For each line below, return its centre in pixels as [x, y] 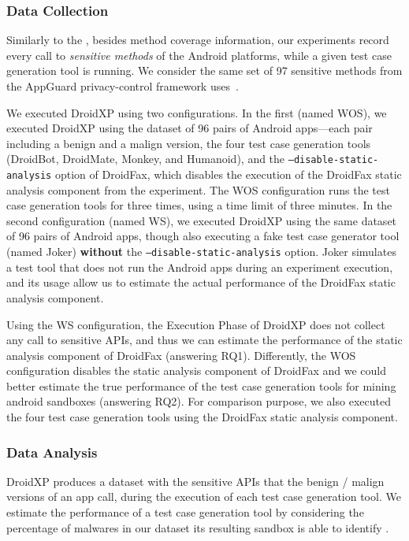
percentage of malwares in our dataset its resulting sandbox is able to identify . [198, 527]
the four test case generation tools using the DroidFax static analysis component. [202, 417]
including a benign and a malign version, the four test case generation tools [189, 143]
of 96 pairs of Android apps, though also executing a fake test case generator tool [203, 236]
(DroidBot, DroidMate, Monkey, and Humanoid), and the [146, 159]
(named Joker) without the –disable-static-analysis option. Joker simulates [201, 252]
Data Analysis [52, 452]
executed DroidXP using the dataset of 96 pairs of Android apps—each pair [190, 128]
